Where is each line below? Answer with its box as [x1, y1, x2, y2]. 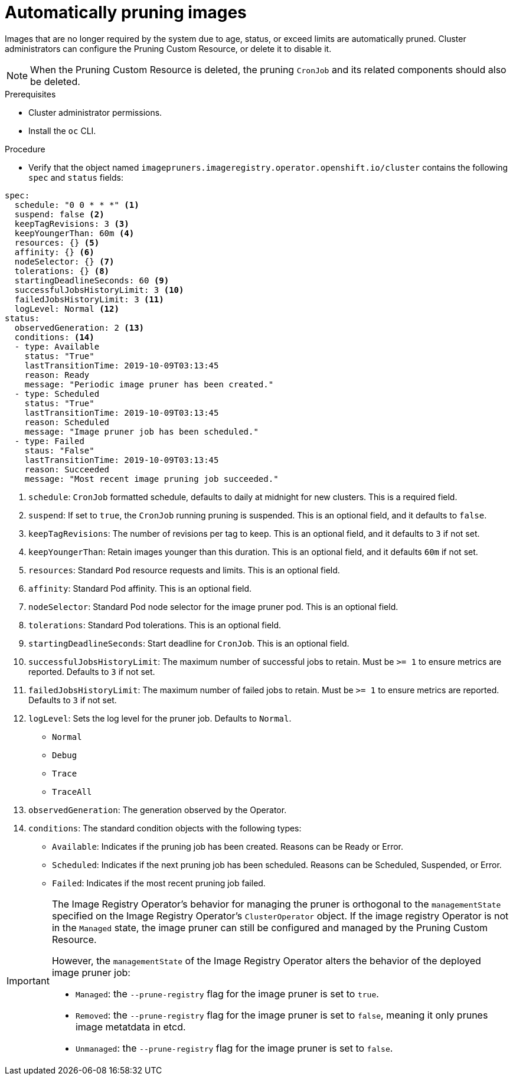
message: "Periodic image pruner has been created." [24, 379, 274, 389]
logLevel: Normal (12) [14, 304, 119, 314]
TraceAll [52, 787, 92, 797]
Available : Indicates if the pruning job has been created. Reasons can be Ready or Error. [52, 841, 404, 851]
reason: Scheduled [24, 417, 110, 427]
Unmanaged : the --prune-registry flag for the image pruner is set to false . [75, 1042, 393, 1054]
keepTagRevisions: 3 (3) [14, 218, 129, 229]
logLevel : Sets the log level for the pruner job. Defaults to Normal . [28, 713, 292, 723]
